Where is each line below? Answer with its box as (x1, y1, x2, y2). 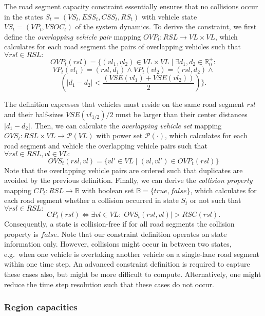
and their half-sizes (4, 108, 64, 119)
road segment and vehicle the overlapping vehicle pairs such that (4, 140, 207, 151)
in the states (4, 11, 43, 22)
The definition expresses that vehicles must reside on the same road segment (4, 99, 244, 109)
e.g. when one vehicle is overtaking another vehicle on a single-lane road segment (4, 248, 259, 259)
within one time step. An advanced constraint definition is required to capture (4, 258, 250, 269)
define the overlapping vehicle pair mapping (4, 31, 141, 42)
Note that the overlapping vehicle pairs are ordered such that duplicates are (4, 164, 243, 175)
